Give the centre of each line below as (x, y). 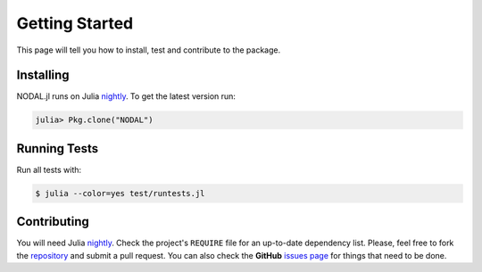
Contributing (53, 222)
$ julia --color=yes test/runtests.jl (120, 193)
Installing (43, 75)
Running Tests (57, 148)
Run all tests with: (49, 169)
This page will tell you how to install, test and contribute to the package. (149, 50)
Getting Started (75, 23)
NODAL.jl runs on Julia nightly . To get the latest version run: (126, 96)
